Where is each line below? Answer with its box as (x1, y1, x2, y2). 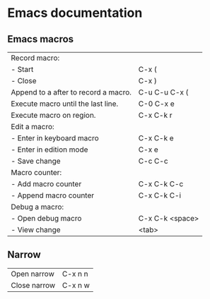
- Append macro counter (11, 190, 95, 200)
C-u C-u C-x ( (138, 87, 189, 97)
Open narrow (11, 269, 54, 279)
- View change (11, 225, 62, 234)
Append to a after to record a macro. (11, 87, 132, 97)
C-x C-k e (138, 133, 175, 142)
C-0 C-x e (138, 99, 175, 109)
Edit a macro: (11, 122, 54, 131)
